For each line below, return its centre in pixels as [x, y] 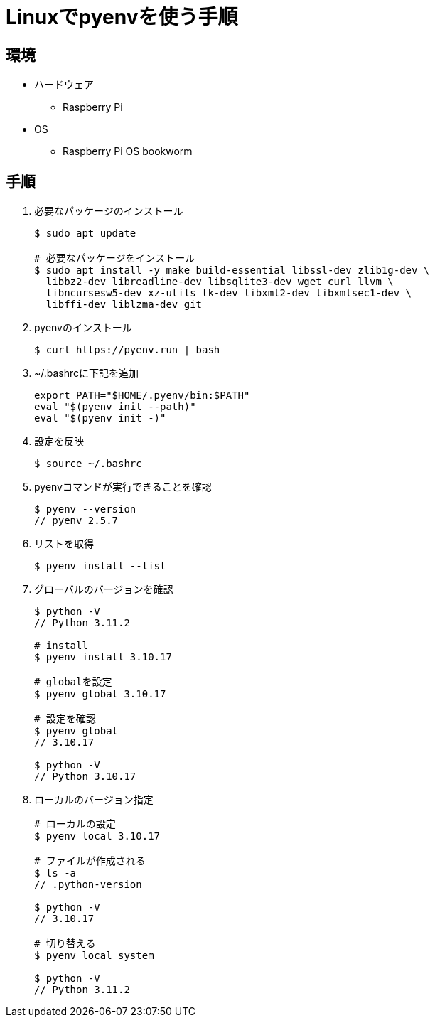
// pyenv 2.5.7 [76, 521]
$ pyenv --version [85, 509]
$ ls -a [55, 873]
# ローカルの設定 [75, 824]
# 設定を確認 [65, 719]
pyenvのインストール [83, 328]
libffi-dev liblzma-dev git [124, 305]
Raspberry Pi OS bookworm [128, 151]
